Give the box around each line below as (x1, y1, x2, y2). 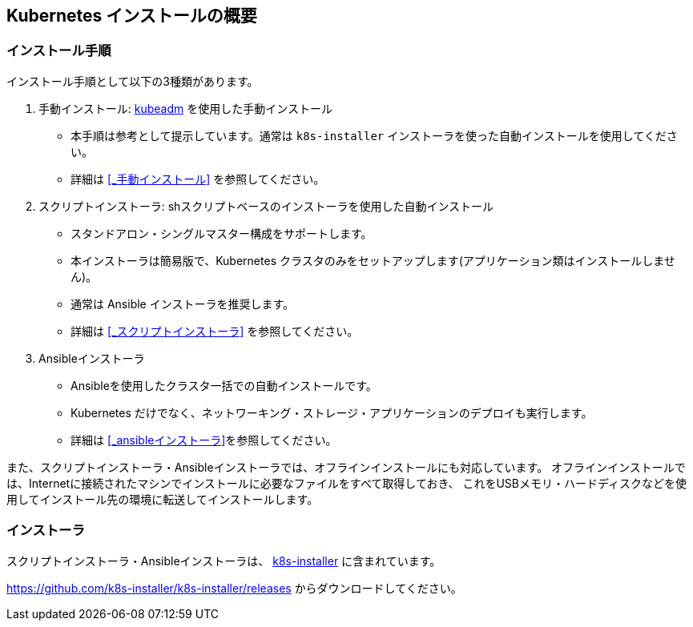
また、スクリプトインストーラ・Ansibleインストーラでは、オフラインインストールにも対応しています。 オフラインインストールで (6, 460, 686, 474)
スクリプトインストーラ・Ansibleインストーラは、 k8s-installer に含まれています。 (6, 553, 441, 568)
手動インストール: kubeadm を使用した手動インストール (38, 101, 332, 115)
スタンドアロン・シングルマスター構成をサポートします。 (71, 226, 373, 240)
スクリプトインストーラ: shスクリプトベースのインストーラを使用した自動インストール (38, 199, 494, 213)
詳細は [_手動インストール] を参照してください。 (71, 171, 325, 186)
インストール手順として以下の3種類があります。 (6, 74, 259, 88)
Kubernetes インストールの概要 (6, 6, 257, 26)
